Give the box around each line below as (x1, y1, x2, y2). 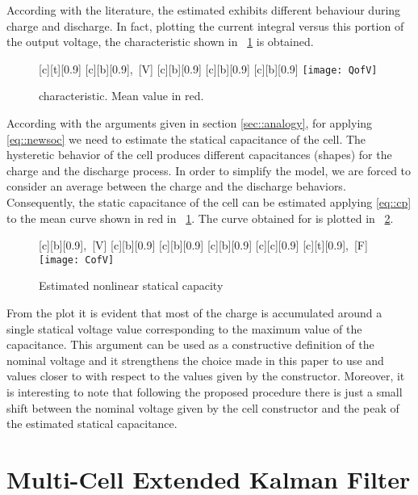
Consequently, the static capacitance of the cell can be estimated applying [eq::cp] (6, 194, 412, 210)
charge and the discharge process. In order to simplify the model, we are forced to (6, 162, 412, 178)
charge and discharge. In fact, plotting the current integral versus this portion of (6, 17, 404, 34)
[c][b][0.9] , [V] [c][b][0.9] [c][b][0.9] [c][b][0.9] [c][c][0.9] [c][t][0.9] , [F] (39, 237, 368, 254)
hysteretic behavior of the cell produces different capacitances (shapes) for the (6, 146, 392, 163)
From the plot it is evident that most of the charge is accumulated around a (6, 304, 382, 321)
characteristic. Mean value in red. (39, 87, 204, 104)
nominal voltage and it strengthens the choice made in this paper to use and (6, 351, 384, 368)
